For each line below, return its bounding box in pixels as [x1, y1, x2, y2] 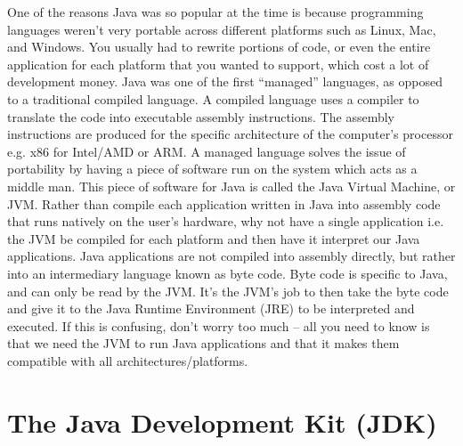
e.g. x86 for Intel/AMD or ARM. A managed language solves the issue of [7, 142, 406, 160]
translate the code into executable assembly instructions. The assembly [7, 107, 394, 126]
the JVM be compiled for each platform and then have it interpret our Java [7, 229, 420, 247]
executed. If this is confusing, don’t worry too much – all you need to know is [7, 316, 430, 335]
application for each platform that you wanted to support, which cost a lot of [7, 54, 429, 73]
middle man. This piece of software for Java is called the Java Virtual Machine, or [7, 176, 456, 195]
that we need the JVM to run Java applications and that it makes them [7, 334, 400, 353]
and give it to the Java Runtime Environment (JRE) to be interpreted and [7, 299, 415, 318]
